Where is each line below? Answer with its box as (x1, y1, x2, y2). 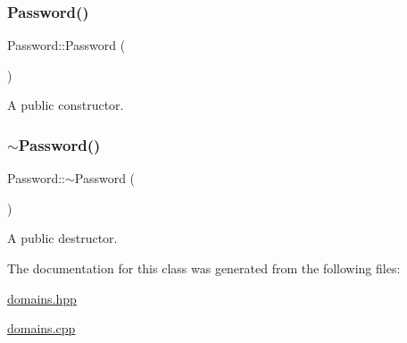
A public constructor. (7, 96, 124, 114)
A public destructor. (7, 229, 118, 247)
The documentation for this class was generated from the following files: (7, 259, 401, 277)
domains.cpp (7, 319, 76, 338)
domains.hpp (7, 289, 77, 307)
